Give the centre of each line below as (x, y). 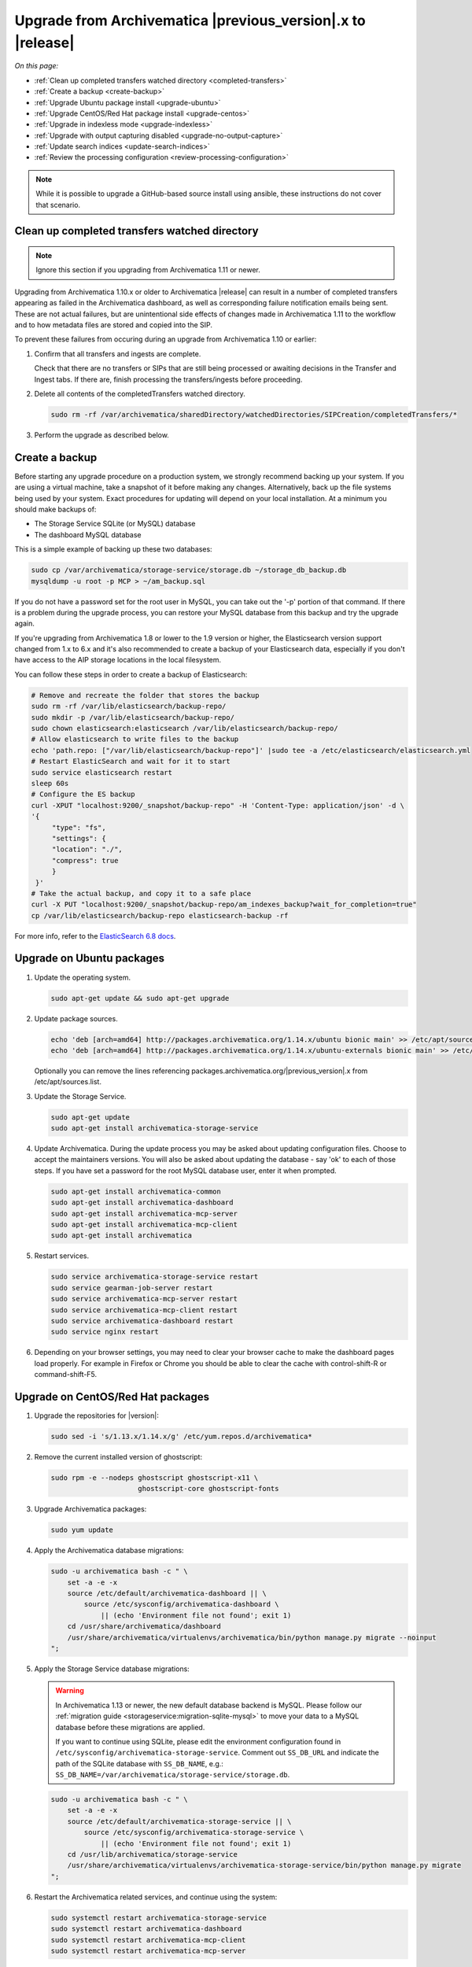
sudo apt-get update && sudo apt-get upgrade (140, 998)
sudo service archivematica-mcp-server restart (144, 1299)
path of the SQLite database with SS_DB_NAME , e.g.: (140, 1763)
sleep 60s (50, 783)
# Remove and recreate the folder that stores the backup (145, 695)
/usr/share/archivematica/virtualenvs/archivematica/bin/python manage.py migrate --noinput (252, 1637)
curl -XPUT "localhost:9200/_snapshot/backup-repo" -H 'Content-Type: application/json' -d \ (218, 805)
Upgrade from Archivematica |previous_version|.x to (190, 20)
